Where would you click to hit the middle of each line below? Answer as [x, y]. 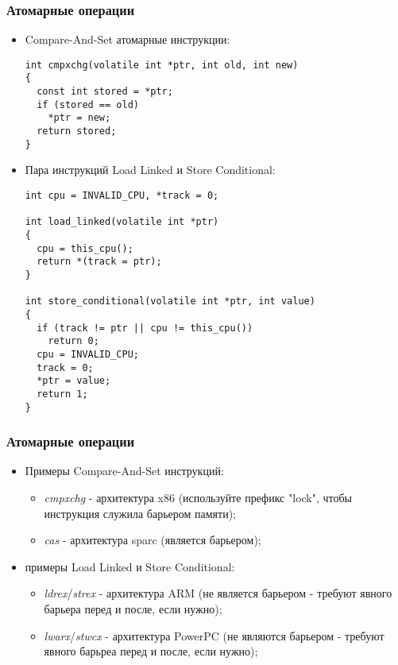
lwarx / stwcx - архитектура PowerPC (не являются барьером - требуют [214, 635]
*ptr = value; [74, 381]
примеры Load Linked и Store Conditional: [130, 566]
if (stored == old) [88, 104]
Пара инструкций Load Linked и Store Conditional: [150, 170]
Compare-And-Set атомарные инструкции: [128, 39]
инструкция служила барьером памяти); [140, 513]
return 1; [62, 394]
